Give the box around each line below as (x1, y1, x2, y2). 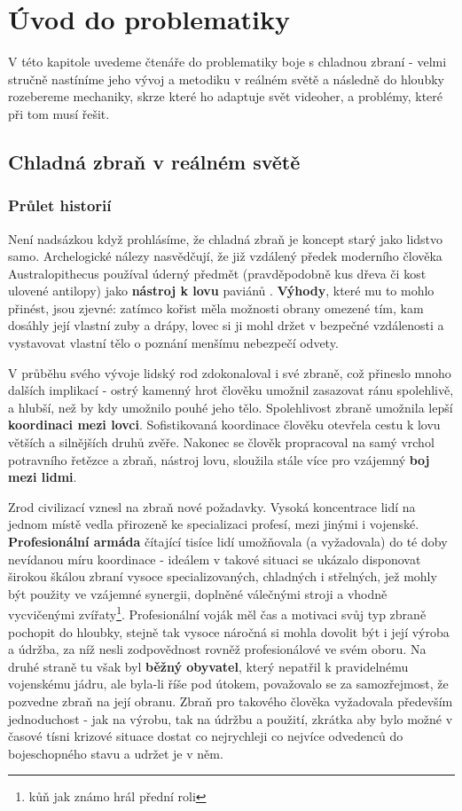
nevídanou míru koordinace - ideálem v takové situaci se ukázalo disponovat (8, 549, 421, 568)
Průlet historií (8, 194, 112, 217)
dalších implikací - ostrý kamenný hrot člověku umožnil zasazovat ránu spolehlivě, (8, 381, 454, 399)
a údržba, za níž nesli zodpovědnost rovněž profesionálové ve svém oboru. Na (8, 640, 427, 658)
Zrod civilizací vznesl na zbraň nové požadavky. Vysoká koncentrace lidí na (8, 497, 416, 516)
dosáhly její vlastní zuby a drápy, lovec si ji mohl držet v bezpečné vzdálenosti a (8, 316, 444, 335)
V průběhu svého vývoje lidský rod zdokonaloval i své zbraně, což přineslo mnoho (8, 363, 451, 382)
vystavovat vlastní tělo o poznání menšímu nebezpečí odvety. (8, 334, 339, 352)
